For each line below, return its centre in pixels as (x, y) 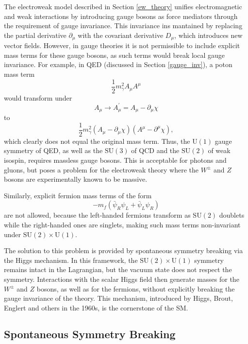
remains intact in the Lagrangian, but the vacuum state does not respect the (118, 269)
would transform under (38, 97)
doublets (232, 215)
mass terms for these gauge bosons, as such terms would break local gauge (114, 55)
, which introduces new (208, 35)
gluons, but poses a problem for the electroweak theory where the (101, 169)
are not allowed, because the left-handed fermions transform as (97, 215)
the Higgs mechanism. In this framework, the (71, 260)
